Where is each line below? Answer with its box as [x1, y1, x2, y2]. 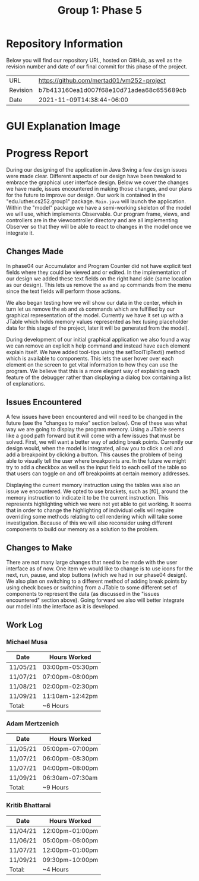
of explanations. [6, 380, 46, 387]
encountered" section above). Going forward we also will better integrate [6, 596, 185, 604]
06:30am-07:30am [42, 773, 98, 782]
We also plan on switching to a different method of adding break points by [6, 577, 187, 585]
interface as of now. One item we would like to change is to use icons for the [6, 565, 193, 572]
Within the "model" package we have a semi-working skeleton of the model [6, 204, 191, 211]
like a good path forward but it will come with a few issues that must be [6, 432, 181, 439]
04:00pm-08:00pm [42, 764, 99, 772]
